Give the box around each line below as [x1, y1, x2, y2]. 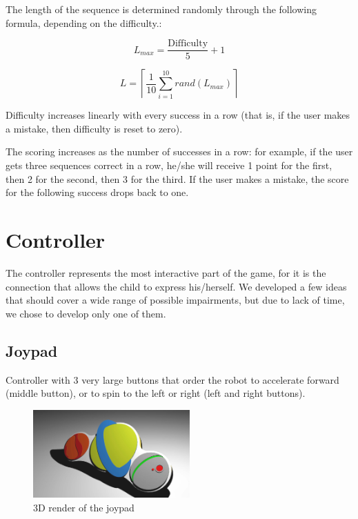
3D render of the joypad [33, 500, 135, 514]
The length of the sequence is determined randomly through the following [6, 2, 317, 16]
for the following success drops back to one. [6, 185, 189, 199]
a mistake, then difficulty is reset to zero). [6, 121, 183, 135]
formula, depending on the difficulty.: [6, 15, 162, 30]
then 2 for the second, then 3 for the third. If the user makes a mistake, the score [6, 171, 349, 186]
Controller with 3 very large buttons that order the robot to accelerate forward [6, 372, 339, 386]
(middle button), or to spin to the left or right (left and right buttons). [6, 386, 306, 400]
